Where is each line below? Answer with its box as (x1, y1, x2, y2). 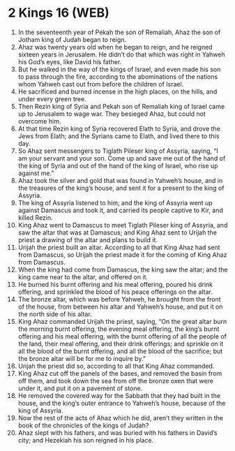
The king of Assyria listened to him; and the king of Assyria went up (17, 198, 213, 207)
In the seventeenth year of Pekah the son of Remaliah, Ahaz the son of (17, 28, 221, 36)
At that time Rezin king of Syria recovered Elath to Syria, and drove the (17, 124, 220, 133)
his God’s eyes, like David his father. (17, 57, 122, 66)
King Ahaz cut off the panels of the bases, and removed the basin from (17, 369, 222, 378)
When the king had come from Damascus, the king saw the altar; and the (17, 265, 228, 274)
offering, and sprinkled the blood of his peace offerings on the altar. (17, 288, 213, 296)
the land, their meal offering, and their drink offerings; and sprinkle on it (17, 339, 224, 348)
